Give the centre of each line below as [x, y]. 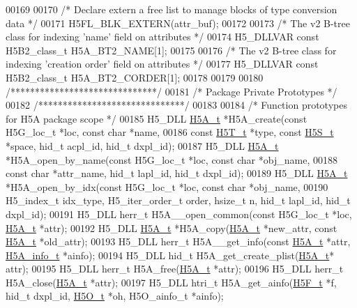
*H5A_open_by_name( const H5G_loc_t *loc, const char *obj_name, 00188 [172, 159]
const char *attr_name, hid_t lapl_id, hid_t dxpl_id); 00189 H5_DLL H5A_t [177, 173]
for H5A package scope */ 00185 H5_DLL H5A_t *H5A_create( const [157, 118]
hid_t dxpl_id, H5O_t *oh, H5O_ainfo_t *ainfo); [115, 296]
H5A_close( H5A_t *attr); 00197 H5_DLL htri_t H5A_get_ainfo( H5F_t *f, [171, 282]
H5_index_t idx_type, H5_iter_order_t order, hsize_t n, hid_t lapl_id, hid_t [178, 200]
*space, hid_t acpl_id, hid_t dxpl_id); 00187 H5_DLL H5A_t [142, 145]
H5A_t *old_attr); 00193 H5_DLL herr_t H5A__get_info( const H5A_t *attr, [178, 241]
